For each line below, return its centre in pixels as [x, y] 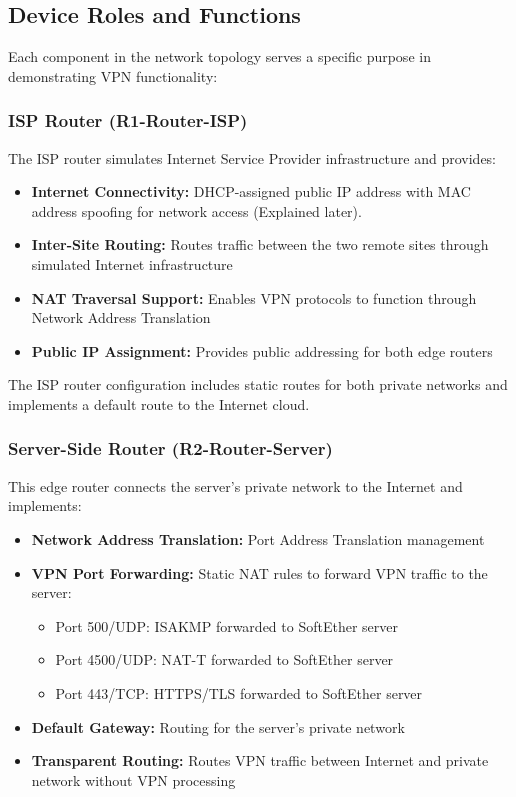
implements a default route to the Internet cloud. [159, 403]
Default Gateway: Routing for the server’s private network [218, 726]
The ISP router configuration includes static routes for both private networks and [258, 384]
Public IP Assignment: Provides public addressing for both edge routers [262, 350]
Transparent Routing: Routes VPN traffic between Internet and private [260, 760]
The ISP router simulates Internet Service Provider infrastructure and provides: [252, 157]
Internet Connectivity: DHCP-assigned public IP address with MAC [251, 191]
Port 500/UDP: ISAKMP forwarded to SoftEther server [226, 625]
